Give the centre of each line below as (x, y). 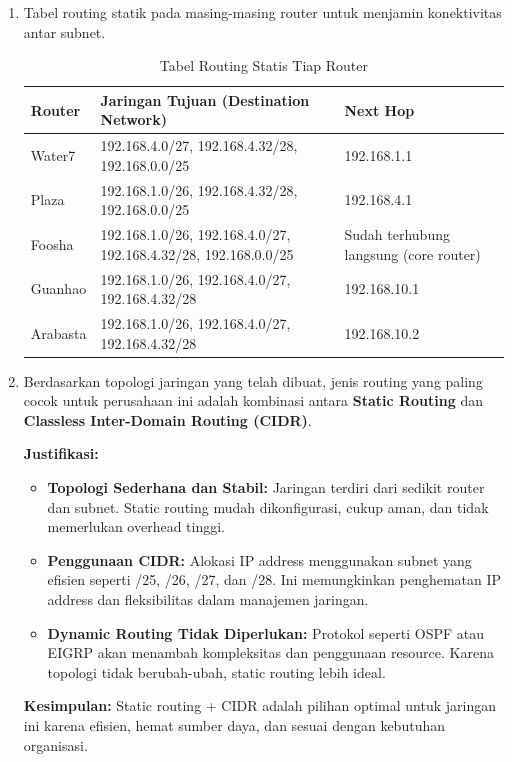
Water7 (53, 155)
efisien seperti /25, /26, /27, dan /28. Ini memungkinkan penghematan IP (274, 579)
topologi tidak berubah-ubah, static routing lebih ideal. (216, 671)
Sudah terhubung (397, 234)
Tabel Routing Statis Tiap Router (263, 65)
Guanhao (58, 288)
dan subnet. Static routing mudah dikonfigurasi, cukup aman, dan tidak (268, 506)
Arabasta (58, 332)
